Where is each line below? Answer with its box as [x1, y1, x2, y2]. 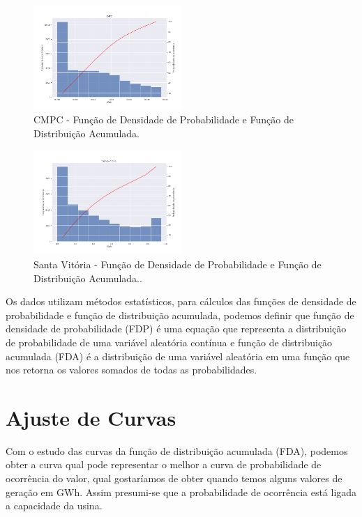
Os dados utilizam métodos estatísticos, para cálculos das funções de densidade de [6, 294, 356, 309]
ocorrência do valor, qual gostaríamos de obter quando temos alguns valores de [6, 471, 342, 486]
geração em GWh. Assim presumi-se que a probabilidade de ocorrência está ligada [6, 484, 357, 499]
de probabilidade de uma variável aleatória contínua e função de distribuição [6, 334, 333, 349]
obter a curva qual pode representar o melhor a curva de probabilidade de [6, 457, 322, 472]
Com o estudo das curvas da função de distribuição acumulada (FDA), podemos [6, 443, 348, 458]
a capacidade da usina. [6, 498, 103, 513]
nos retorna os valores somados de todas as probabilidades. [6, 362, 257, 377]
